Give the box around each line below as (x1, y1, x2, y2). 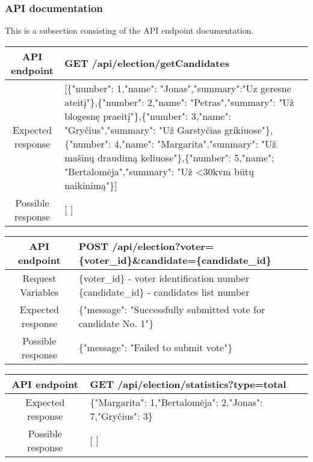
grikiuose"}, (224, 122, 273, 137)
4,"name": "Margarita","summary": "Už (114, 136, 277, 151)
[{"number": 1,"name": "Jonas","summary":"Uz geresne (64, 81, 291, 95)
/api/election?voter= (112, 239, 214, 253)
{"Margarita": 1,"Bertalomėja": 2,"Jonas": (90, 395, 263, 409)
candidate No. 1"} (78, 316, 154, 330)
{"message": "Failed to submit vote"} (78, 340, 233, 355)
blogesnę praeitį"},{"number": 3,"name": (64, 108, 231, 123)
